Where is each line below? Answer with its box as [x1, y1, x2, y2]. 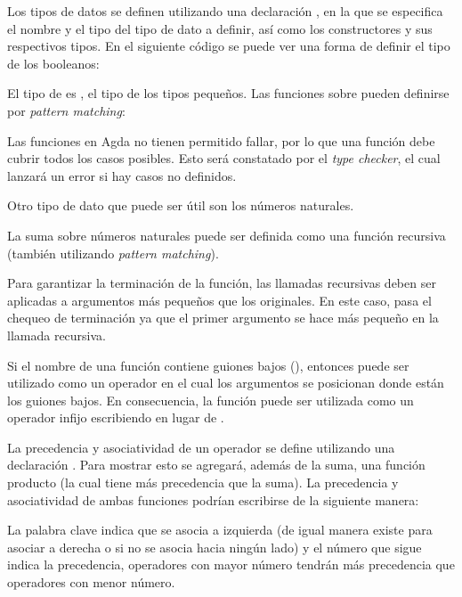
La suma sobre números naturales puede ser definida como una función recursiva [7, 225, 446, 244]
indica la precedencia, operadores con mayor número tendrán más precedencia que [7, 555, 455, 574]
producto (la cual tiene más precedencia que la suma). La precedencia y [7, 473, 399, 492]
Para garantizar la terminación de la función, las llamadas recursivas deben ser [7, 274, 436, 292]
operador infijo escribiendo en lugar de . [7, 408, 224, 427]
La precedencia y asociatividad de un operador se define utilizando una [7, 438, 395, 456]
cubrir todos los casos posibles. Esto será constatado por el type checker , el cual [7, 149, 441, 168]
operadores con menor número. [7, 573, 175, 592]
